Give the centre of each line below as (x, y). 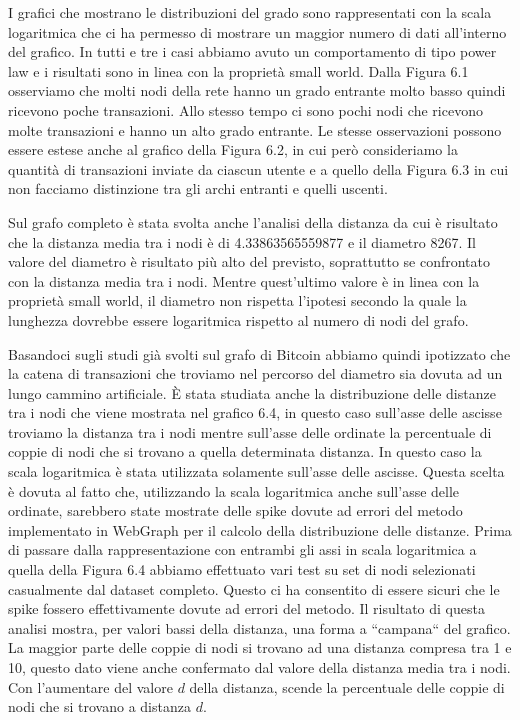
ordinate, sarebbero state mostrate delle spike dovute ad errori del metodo (235, 510)
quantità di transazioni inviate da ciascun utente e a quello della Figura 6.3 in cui (258, 168)
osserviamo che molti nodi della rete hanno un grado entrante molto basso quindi (257, 90)
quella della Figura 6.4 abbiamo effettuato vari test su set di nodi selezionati (242, 569)
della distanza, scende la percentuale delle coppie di (347, 686)
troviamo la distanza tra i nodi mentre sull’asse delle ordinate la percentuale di (250, 431)
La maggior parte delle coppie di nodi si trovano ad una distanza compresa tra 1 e (260, 647)
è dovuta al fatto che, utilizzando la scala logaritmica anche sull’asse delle (234, 490)
